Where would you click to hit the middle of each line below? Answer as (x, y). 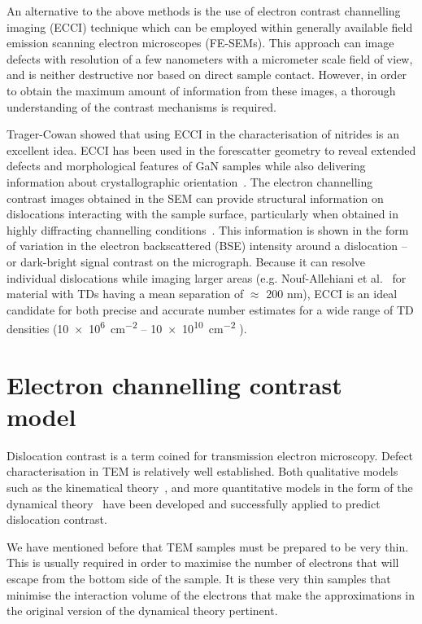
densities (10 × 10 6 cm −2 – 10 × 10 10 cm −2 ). (127, 327)
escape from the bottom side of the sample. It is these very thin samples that (199, 578)
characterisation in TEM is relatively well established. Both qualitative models (202, 471)
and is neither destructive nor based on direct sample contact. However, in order (207, 75)
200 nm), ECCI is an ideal (332, 294)
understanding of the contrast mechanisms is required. (141, 106)
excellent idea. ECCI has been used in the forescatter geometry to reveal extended (211, 149)
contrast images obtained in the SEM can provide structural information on (195, 198)
